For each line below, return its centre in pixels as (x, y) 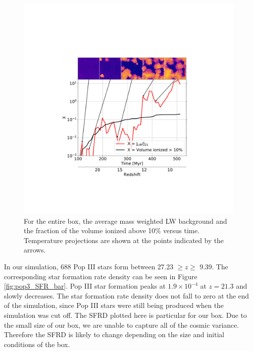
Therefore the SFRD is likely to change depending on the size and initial (114, 334)
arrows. (35, 250)
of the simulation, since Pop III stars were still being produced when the (114, 305)
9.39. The (214, 266)
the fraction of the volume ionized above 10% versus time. (112, 230)
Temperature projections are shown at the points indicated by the (124, 240)
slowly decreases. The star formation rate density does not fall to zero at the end (126, 295)
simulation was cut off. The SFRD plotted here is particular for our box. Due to (126, 315)
